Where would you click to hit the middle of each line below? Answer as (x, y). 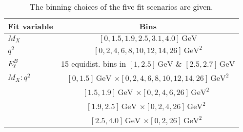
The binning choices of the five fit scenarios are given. (121, 7)
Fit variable (30, 26)
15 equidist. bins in (94, 64)
